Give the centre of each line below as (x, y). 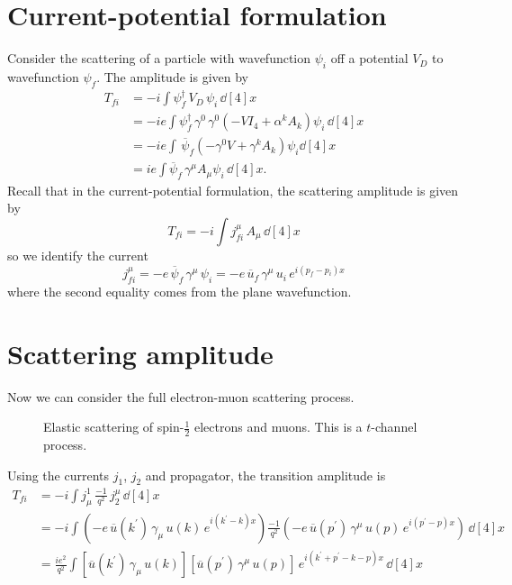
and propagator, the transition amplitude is (265, 475)
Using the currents (58, 475)
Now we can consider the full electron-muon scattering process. (181, 396)
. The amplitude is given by (172, 76)
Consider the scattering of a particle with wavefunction (159, 58)
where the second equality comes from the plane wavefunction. (180, 291)
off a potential (369, 58)
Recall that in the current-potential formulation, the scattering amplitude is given (233, 190)
